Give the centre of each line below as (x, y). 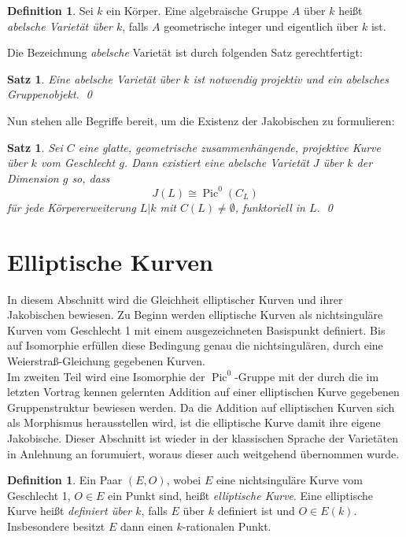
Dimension (33, 178)
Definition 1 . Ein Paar (65, 480)
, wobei (184, 480)
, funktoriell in (270, 207)
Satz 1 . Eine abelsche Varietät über (94, 78)
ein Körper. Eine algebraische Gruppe (197, 10)
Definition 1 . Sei (50, 10)
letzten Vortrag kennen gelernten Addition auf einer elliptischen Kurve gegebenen (203, 392)
